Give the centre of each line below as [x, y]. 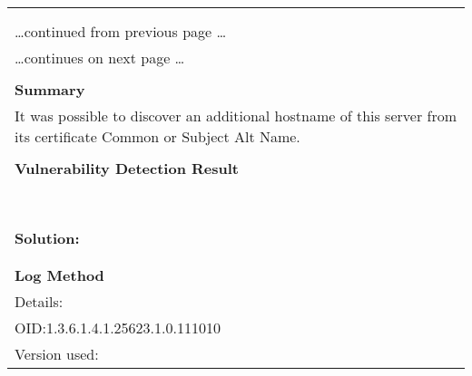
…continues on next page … [100, 58]
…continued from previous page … [121, 31]
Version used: [57, 354]
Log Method [59, 275]
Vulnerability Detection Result [127, 168]
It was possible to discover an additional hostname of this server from [236, 116]
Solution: [47, 238]
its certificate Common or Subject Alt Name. [157, 136]
